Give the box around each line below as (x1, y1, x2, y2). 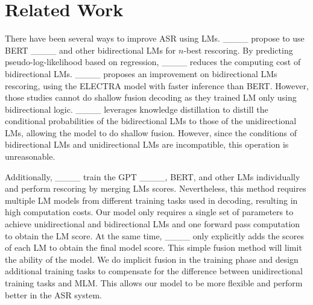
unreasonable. (5, 150, 55, 163)
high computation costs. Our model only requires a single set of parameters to (5, 206, 294, 218)
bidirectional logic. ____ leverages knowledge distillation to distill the (5, 102, 268, 115)
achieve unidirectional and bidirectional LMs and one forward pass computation (5, 218, 300, 230)
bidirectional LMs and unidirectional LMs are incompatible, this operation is (5, 138, 289, 151)
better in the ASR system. (5, 288, 102, 301)
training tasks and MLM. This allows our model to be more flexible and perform (5, 277, 303, 289)
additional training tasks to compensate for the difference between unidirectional (5, 265, 303, 277)
